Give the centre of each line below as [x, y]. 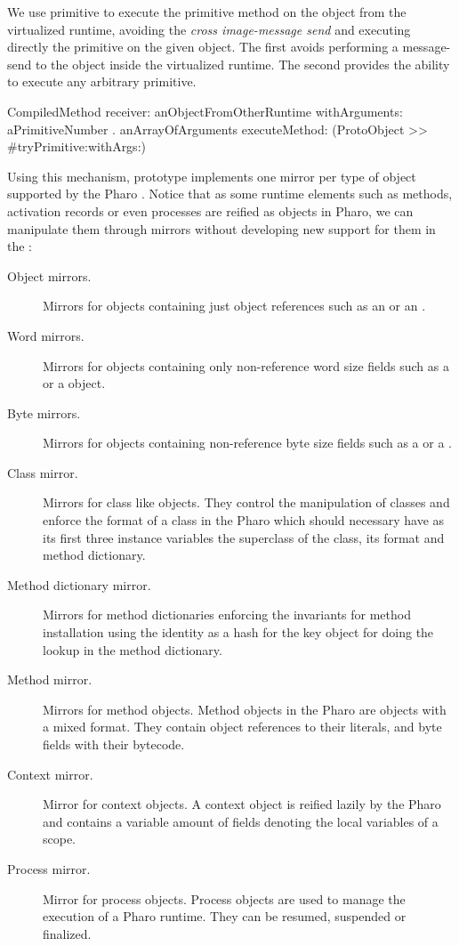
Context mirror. [50, 774]
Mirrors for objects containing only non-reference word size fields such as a [246, 365]
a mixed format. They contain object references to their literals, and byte [242, 727]
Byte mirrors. [44, 412]
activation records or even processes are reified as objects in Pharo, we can [210, 210]
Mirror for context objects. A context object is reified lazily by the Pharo [242, 804]
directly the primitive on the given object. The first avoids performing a [203, 47]
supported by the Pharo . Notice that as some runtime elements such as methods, [230, 194]
